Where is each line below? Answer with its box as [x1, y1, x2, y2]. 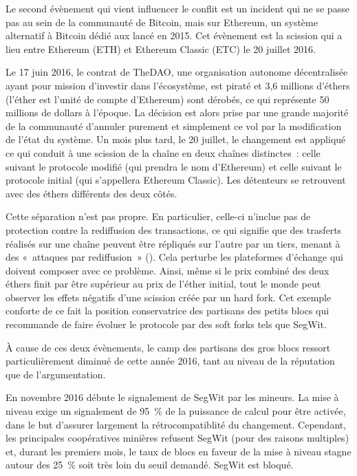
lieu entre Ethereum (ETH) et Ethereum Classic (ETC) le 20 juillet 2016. [6, 41, 316, 56]
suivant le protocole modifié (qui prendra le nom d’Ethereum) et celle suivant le [6, 159, 342, 173]
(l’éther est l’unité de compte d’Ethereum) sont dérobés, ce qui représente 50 [6, 91, 329, 106]
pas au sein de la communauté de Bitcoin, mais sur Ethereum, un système [6, 14, 318, 29]
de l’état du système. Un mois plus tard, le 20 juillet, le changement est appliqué [6, 132, 346, 147]
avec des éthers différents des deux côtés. [6, 186, 177, 200]
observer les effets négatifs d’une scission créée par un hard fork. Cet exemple [6, 290, 332, 304]
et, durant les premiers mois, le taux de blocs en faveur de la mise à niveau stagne [6, 444, 351, 458]
